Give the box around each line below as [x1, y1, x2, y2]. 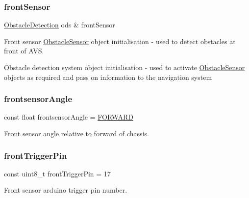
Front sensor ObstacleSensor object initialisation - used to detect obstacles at [4, 36, 236, 46]
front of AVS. [4, 46, 44, 56]
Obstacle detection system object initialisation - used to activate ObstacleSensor [4, 62, 245, 72]
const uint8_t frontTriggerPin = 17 [4, 168, 111, 178]
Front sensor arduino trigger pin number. [4, 185, 127, 195]
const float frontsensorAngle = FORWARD [4, 112, 133, 122]
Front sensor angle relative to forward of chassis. [4, 128, 149, 138]
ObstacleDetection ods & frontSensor [4, 20, 115, 30]
